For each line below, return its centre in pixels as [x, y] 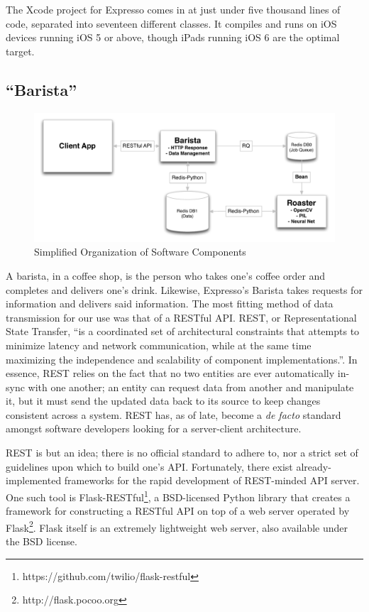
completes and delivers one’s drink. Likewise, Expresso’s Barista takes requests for [184, 289]
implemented [34, 480]
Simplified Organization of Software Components [140, 252]
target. [20, 51]
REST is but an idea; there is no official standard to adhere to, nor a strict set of [182, 453]
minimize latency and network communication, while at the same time [159, 345]
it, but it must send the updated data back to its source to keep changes [163, 401]
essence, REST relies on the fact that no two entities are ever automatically [170, 373]
